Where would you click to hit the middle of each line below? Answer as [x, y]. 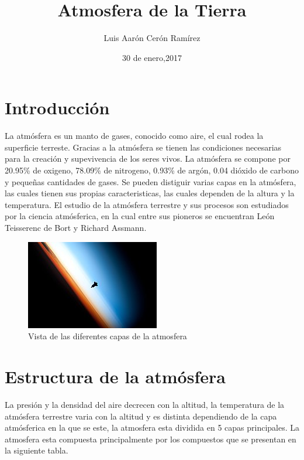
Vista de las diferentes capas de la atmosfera [108, 336]
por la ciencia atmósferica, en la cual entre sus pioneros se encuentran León [140, 216]
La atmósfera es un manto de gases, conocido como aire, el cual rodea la [134, 136]
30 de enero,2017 [152, 57]
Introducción [57, 108]
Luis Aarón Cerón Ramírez [152, 38]
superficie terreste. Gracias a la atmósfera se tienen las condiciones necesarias [143, 147]
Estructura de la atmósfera [115, 376]
